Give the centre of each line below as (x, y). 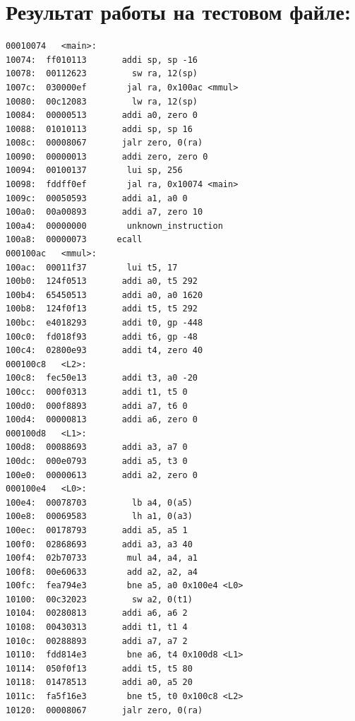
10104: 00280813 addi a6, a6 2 (97, 613)
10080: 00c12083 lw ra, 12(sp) (102, 101)
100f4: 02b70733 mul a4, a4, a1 (102, 558)
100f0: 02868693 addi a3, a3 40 (99, 544)
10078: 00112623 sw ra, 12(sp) (102, 74)
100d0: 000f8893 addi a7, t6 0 (97, 406)
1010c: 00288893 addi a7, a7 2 (97, 641)
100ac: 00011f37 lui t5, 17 (92, 267)
